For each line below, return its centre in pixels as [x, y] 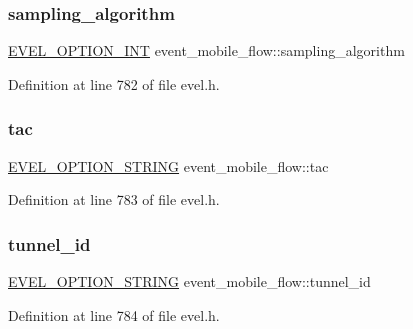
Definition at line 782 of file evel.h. [114, 83]
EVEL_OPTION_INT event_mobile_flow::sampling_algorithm [206, 50]
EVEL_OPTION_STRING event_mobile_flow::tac [168, 165]
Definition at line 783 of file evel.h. [114, 199]
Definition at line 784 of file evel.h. [114, 314]
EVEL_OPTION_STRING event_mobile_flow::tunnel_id [189, 281]
